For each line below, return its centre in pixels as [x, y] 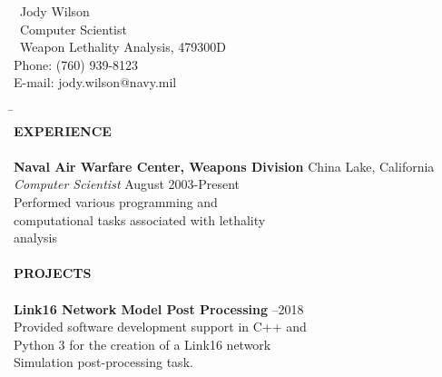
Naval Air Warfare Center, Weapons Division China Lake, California [224, 166]
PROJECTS [53, 273]
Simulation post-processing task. [103, 362]
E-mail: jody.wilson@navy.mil [95, 82]
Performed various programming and [116, 201]
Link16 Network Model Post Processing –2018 [159, 308]
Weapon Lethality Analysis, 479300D [123, 47]
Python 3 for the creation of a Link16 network [142, 344]
